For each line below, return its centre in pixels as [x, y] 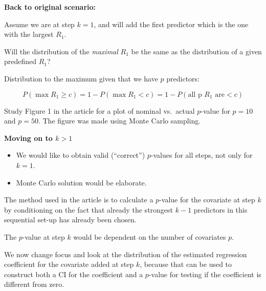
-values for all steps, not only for [202, 155]
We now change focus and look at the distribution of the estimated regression [126, 254]
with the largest [29, 34]
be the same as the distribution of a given [196, 51]
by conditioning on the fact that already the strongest [89, 209]
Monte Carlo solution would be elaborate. [81, 182]
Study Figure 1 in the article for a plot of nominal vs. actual [99, 110]
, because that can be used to [186, 264]
